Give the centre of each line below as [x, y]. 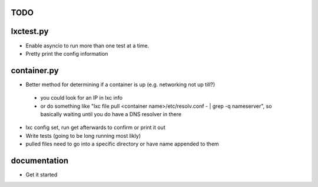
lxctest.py [30, 31]
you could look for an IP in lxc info [82, 98]
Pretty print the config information [67, 53]
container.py [35, 70]
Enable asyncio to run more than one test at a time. [87, 45]
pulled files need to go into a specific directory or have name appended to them [122, 144]
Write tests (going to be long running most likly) [83, 135]
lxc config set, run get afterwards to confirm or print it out [95, 127]
